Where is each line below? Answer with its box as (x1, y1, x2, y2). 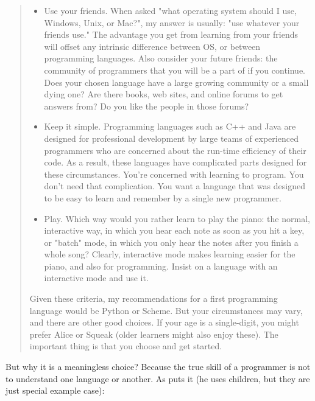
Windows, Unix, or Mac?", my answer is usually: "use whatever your (44, 16, 300, 29)
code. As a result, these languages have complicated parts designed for (44, 156, 307, 169)
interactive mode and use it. (44, 271, 149, 284)
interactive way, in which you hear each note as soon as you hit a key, (44, 224, 305, 237)
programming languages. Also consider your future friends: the (44, 52, 278, 65)
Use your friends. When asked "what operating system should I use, (44, 4, 297, 16)
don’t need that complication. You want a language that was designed (44, 180, 305, 192)
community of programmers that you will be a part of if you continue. (44, 63, 306, 76)
